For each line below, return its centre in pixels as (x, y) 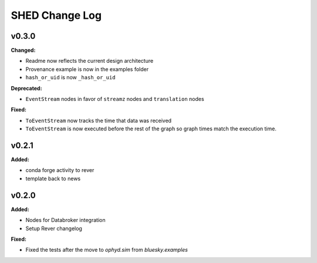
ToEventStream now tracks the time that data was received (99, 120)
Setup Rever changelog (54, 228)
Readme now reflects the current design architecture (90, 61)
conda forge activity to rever (60, 170)
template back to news (53, 178)
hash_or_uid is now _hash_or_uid (70, 77)
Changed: (23, 50)
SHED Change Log (56, 15)
